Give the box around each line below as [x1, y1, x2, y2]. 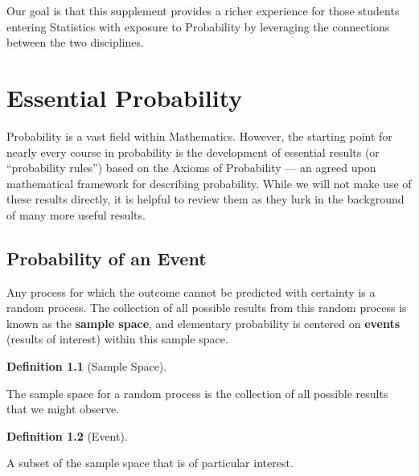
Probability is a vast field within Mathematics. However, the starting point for [6, 127, 392, 144]
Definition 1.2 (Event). [6, 427, 128, 444]
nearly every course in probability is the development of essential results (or [6, 143, 380, 160]
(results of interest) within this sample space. [6, 330, 228, 347]
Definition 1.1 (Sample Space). [6, 358, 167, 375]
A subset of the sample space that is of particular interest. [6, 454, 294, 471]
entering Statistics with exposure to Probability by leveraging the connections [6, 18, 390, 35]
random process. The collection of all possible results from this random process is [6, 299, 407, 316]
